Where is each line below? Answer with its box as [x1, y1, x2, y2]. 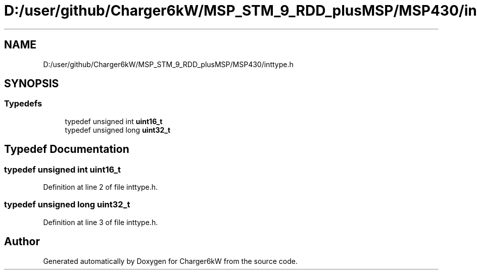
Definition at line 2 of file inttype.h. [43, 183, 158, 192]
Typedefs [4, 98, 42, 109]
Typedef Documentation [4, 143, 129, 156]
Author [4, 235, 40, 248]
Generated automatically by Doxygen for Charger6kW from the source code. [43, 256, 298, 265]
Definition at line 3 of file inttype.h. [43, 217, 158, 227]
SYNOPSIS [4, 77, 59, 90]
